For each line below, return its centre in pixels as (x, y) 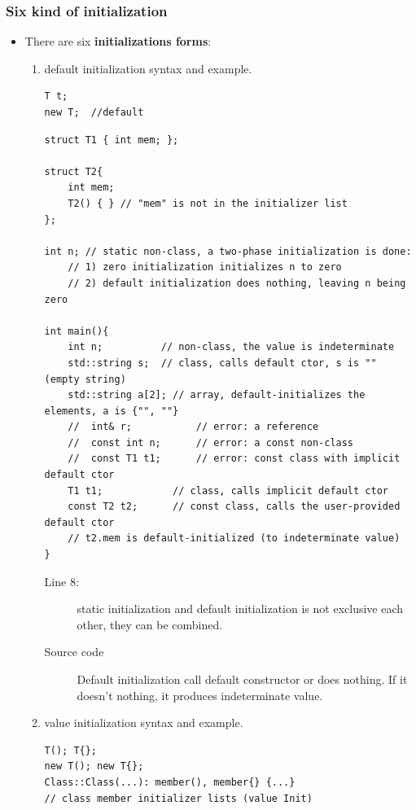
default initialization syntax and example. (148, 68)
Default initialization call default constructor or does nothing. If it (242, 679)
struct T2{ (74, 171)
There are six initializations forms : (118, 41)
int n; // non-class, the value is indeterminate (231, 347)
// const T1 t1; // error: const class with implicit (234, 459)
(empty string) (85, 379)
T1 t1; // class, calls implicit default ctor (228, 490)
